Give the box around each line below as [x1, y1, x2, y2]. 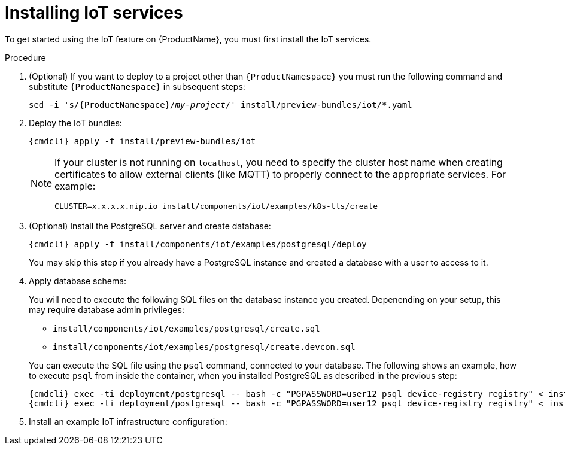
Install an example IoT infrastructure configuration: [29, 416, 227, 427]
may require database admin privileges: [29, 304, 184, 315]
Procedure [5, 52, 46, 63]
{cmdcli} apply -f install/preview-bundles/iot [29, 136, 256, 146]
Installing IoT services [5, 2, 183, 23]
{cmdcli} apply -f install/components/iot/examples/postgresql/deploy [29, 239, 367, 249]
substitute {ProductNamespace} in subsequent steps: [29, 81, 245, 92]
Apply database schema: [29, 275, 127, 286]
